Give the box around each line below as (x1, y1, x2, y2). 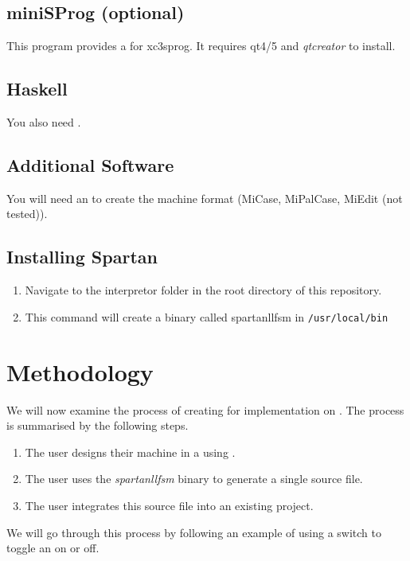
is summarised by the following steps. (6, 417, 189, 434)
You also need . (6, 114, 81, 130)
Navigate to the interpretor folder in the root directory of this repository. (25, 282, 382, 298)
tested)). (6, 205, 48, 222)
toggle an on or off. (6, 540, 100, 556)
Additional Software (6, 152, 174, 177)
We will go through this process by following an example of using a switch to (6, 524, 382, 540)
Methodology (6, 355, 154, 388)
